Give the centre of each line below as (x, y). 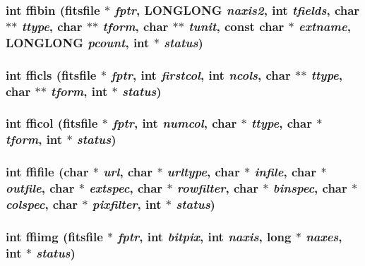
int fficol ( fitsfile (52, 123)
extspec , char (126, 188)
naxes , (324, 236)
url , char (128, 172)
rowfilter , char (218, 188)
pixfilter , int (127, 204)
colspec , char (42, 204)
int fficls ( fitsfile (51, 74)
